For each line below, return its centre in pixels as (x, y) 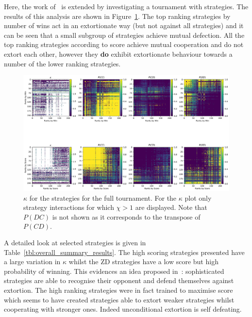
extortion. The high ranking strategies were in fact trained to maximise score (118, 290)
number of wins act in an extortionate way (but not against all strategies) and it (124, 25)
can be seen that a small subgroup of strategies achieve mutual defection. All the (124, 35)
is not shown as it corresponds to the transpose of (126, 216)
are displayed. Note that (171, 207)
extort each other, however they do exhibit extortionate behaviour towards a (118, 54)
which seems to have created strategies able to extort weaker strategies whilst (119, 299)
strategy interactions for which (69, 207)
